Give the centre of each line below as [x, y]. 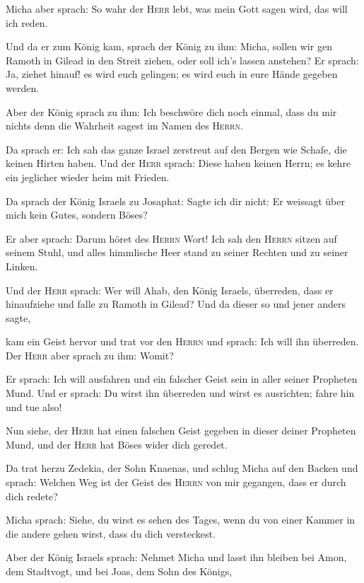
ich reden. [27, 22]
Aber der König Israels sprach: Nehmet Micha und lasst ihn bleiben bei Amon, [176, 557]
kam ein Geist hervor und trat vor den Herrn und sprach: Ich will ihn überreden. [182, 341]
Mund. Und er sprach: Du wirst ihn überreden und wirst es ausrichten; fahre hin [180, 393]
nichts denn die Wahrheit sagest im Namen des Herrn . [124, 126]
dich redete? [32, 496]
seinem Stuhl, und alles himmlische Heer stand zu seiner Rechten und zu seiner [177, 252]
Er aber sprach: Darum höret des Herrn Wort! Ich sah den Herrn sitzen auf [171, 238]
